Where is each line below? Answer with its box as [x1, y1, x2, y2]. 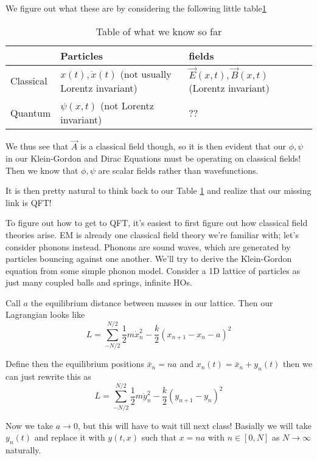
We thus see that [5, 140, 69, 153]
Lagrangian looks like [5, 308, 85, 321]
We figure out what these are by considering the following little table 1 [5, 2, 266, 14]
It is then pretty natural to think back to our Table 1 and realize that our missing [5, 184, 312, 197]
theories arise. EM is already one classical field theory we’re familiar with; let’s [5, 228, 299, 241]
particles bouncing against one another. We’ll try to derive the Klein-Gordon [5, 252, 292, 265]
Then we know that [5, 163, 78, 176]
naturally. [5, 444, 41, 456]
